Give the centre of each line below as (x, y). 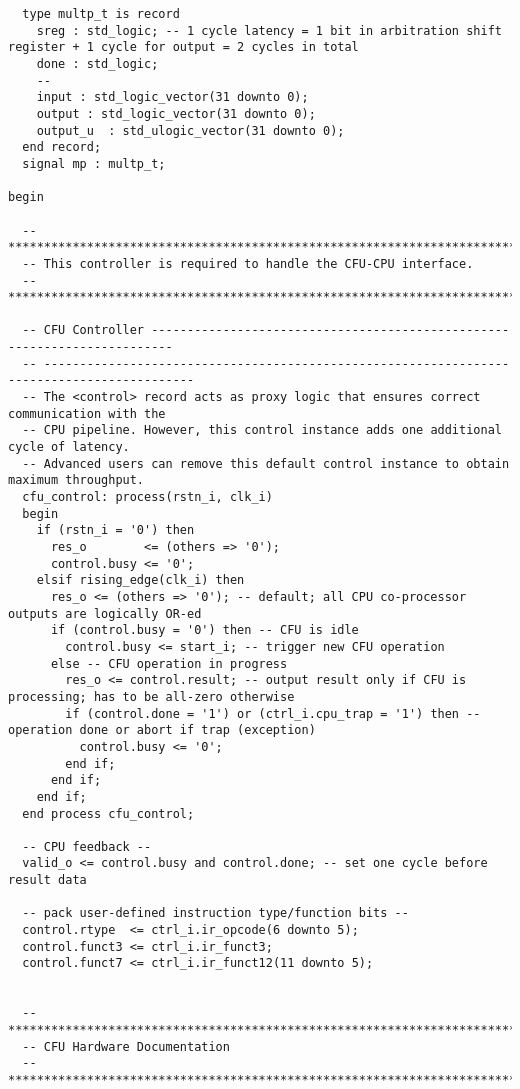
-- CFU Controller (83, 330)
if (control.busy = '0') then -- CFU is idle (204, 630)
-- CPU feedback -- (87, 846)
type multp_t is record (101, 14)
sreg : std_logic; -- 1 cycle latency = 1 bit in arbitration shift (269, 30)
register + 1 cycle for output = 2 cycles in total (183, 47)
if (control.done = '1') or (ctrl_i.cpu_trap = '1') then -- (273, 713)
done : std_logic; (97, 63)
